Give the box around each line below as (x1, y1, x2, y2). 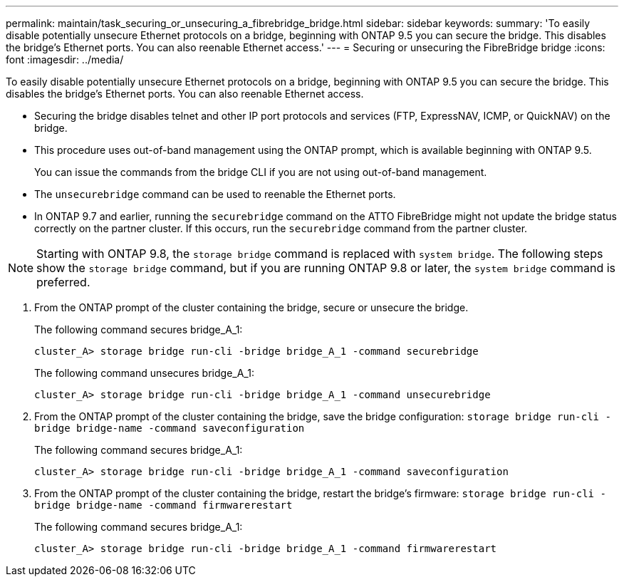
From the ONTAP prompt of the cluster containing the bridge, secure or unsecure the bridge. (34, 301, 469, 313)
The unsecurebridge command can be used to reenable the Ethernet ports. (34, 188, 396, 200)
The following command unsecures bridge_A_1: (34, 367, 254, 379)
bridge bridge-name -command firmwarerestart (34, 499, 293, 511)
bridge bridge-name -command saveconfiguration (34, 422, 305, 434)
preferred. (36, 275, 90, 289)
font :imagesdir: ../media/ (6, 53, 124, 66)
